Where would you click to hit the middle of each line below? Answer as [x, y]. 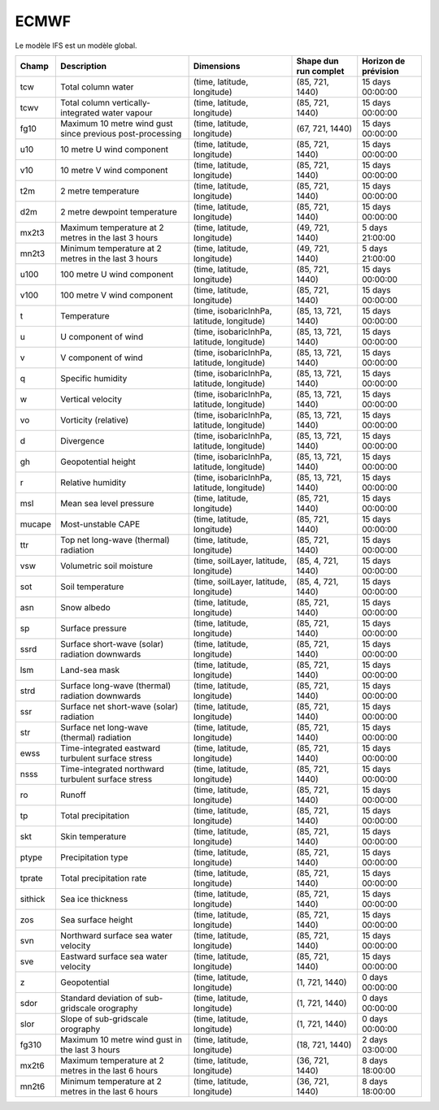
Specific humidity [94, 378]
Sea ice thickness [94, 899]
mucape [36, 524]
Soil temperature [92, 587]
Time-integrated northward [112, 769]
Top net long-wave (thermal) [115, 540]
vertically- [131, 102]
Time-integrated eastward [111, 748]
